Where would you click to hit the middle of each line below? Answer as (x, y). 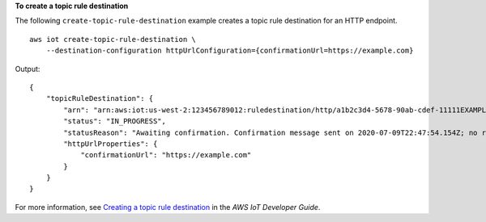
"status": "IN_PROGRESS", (115, 121)
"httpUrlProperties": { (111, 144)
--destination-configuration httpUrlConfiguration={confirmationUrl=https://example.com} (230, 51)
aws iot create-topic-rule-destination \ (113, 39)
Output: (28, 69)
